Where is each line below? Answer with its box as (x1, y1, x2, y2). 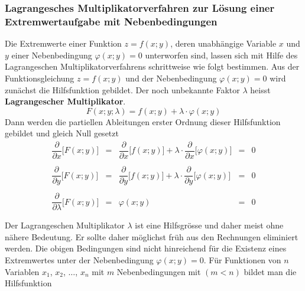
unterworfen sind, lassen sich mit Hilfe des (145, 48, 298, 61)
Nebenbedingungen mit (116, 265, 201, 277)
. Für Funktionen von (203, 254, 281, 266)
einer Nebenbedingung (11, 48, 92, 61)
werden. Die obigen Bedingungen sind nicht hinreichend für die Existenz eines (5, 242, 287, 254)
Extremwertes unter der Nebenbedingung (5, 254, 154, 266)
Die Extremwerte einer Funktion (5, 37, 122, 50)
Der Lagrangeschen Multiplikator (5, 219, 125, 231)
